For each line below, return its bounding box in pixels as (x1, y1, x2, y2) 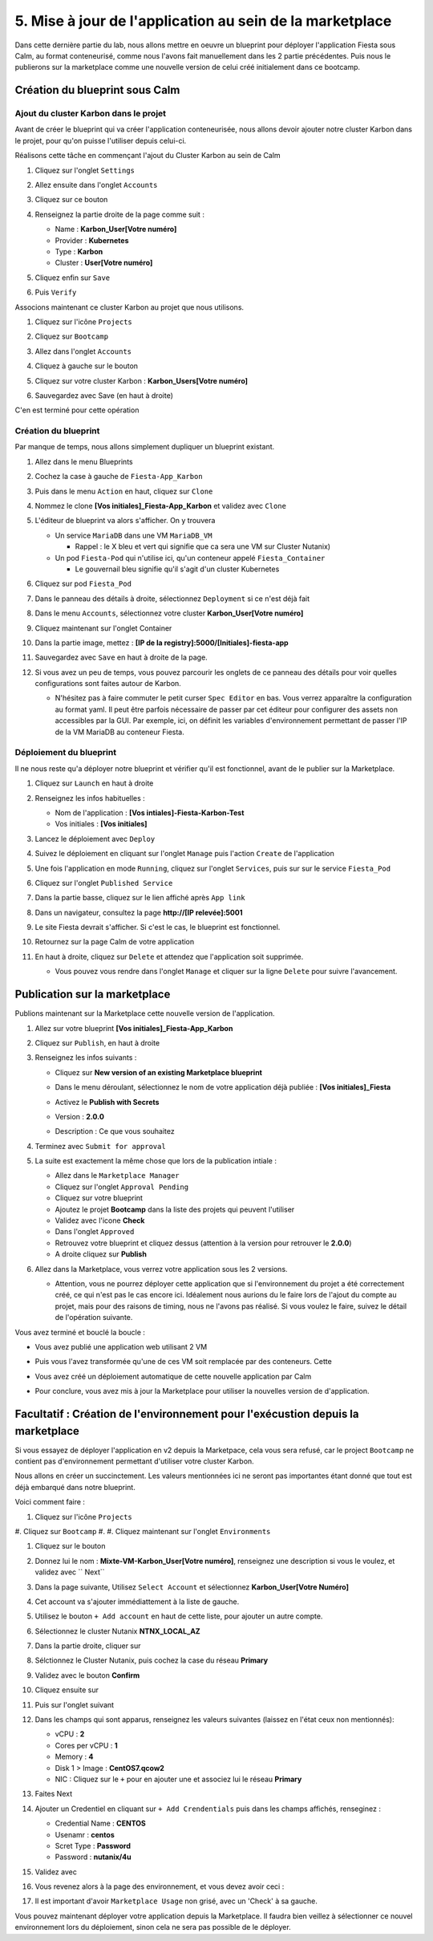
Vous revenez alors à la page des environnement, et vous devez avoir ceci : (34, 1882, 285, 1891)
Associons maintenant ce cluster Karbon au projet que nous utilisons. (14, 302, 245, 312)
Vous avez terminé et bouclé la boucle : (14, 1327, 146, 1337)
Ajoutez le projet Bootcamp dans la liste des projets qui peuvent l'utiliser (55, 1204, 295, 1214)
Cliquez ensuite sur (34, 1685, 99, 1695)
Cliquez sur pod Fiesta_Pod (34, 579, 132, 589)
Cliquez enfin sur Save (34, 273, 111, 282)
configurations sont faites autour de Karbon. (34, 679, 182, 688)
